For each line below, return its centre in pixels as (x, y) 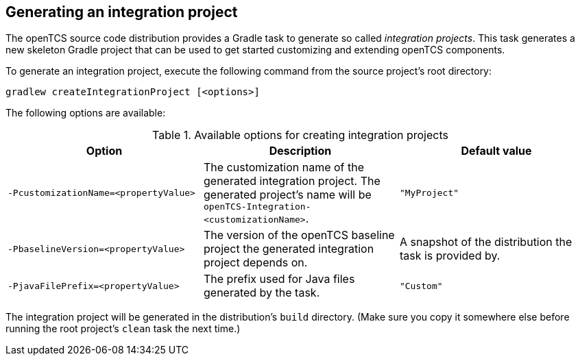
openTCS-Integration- (257, 207)
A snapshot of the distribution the (486, 242)
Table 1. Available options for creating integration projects (300, 135)
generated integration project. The (292, 181)
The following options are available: (86, 113)
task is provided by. (450, 256)
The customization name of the (284, 167)
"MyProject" (429, 193)
